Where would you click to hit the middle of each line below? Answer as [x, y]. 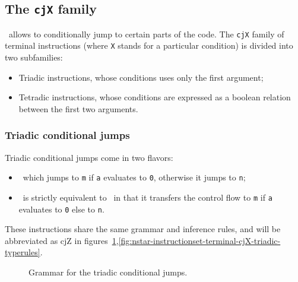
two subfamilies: [34, 57]
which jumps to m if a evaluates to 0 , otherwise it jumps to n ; [134, 177]
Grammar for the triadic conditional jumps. [108, 272]
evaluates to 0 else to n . [61, 209]
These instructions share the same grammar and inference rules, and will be [143, 229]
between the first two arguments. [78, 108]
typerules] [23, 252]
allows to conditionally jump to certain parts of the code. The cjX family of [146, 34]
